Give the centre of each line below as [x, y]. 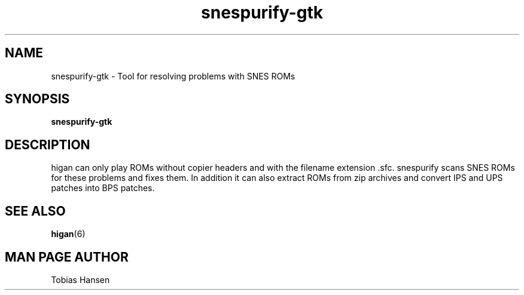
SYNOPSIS [37, 99]
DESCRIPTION [48, 145]
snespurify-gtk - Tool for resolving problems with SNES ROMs [173, 76]
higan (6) [68, 234]
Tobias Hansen [80, 279]
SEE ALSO [35, 211]
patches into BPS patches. [103, 188]
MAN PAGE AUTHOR [67, 257]
